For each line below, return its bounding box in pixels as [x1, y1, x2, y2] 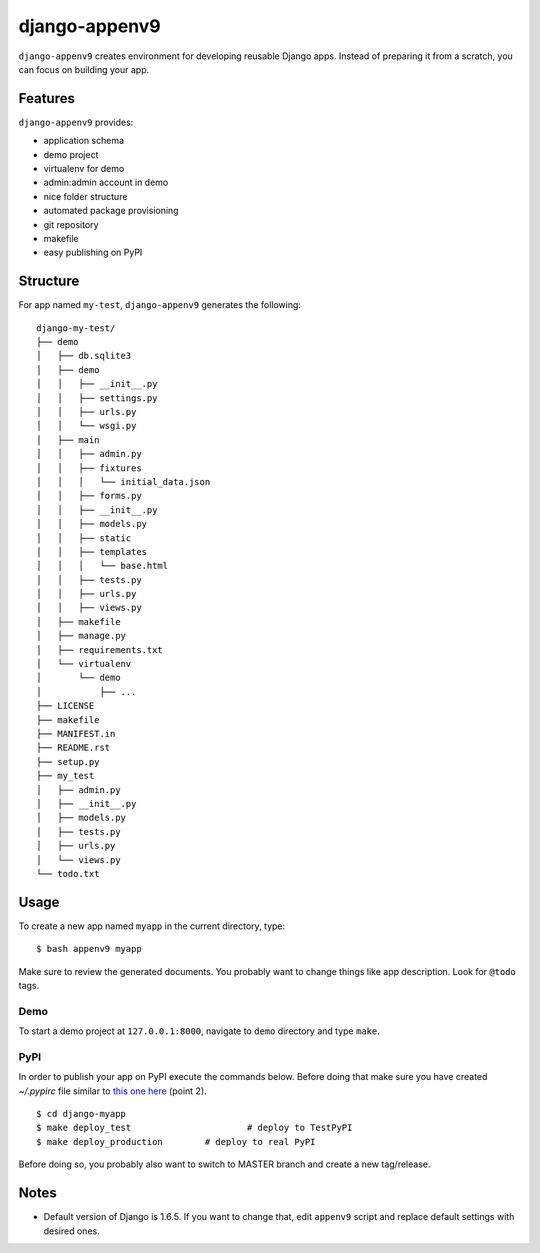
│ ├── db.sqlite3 [36, 350, 132, 362]
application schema [43, 135, 125, 147]
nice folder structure [43, 190, 128, 202]
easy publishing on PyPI [43, 246, 143, 259]
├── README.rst [36, 742, 111, 754]
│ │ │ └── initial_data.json [36, 476, 211, 487]
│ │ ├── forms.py [36, 490, 142, 502]
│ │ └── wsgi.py [36, 420, 137, 432]
